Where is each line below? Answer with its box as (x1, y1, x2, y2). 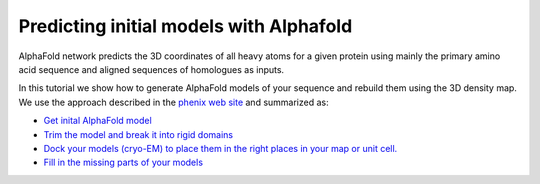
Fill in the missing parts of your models (43, 156, 204, 169)
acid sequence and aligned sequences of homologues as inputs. (18, 63, 285, 75)
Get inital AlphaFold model (43, 115, 152, 127)
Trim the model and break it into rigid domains (43, 128, 234, 140)
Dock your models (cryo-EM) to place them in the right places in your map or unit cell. (43, 142, 398, 154)
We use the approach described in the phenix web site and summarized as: (18, 96, 329, 108)
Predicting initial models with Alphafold (18, 15, 353, 37)
